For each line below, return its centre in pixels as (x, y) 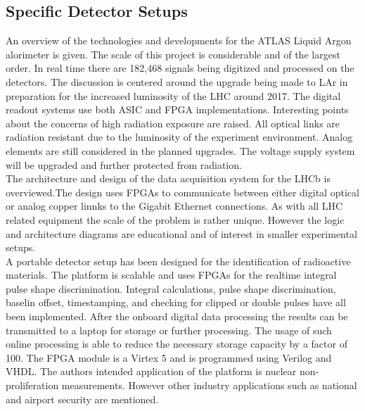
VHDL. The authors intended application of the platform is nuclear (151, 371)
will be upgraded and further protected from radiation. (124, 164)
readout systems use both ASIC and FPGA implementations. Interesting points (177, 109)
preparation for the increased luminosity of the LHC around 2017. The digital (173, 95)
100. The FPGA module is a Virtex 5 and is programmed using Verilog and (169, 357)
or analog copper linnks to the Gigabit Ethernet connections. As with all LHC (174, 206)
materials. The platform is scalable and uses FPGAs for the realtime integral (171, 275)
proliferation (32, 385)
